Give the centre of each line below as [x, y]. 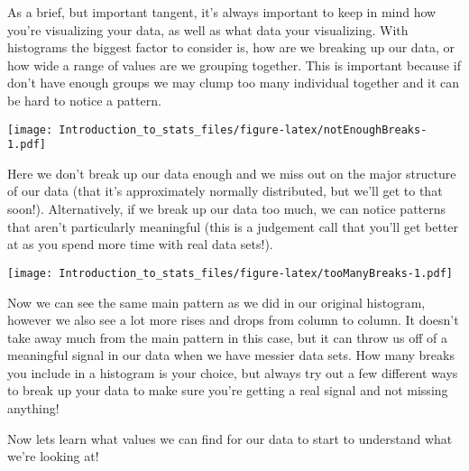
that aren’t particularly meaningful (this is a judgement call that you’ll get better [233, 226]
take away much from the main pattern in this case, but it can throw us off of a [227, 337]
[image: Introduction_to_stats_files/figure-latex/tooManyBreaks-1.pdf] [230, 273]
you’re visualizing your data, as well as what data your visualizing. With [208, 29]
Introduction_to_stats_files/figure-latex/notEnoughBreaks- [243, 129]
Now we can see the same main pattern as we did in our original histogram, [216, 302]
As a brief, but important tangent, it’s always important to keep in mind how [222, 12]
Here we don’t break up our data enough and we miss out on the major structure [232, 173]
